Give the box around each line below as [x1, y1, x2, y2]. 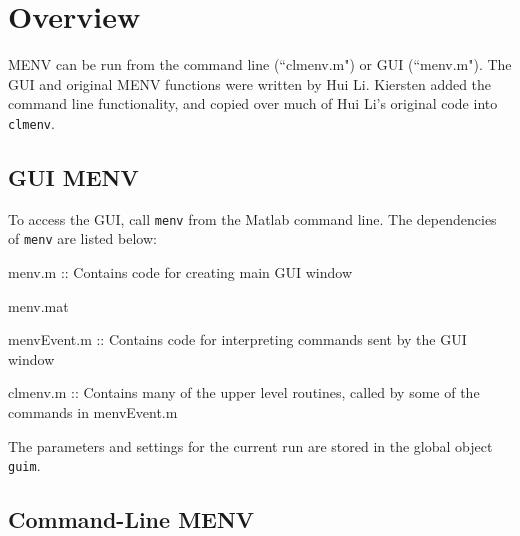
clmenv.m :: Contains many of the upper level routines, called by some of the [8, 382, 480, 403]
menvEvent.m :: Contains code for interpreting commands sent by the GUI [8, 329, 467, 350]
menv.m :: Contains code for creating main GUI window [8, 262, 353, 283]
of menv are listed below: [8, 228, 157, 249]
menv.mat [8, 295, 69, 316]
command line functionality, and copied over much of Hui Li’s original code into [8, 93, 498, 114]
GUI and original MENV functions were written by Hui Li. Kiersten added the [8, 73, 492, 94]
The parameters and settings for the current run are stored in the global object [8, 435, 493, 456]
